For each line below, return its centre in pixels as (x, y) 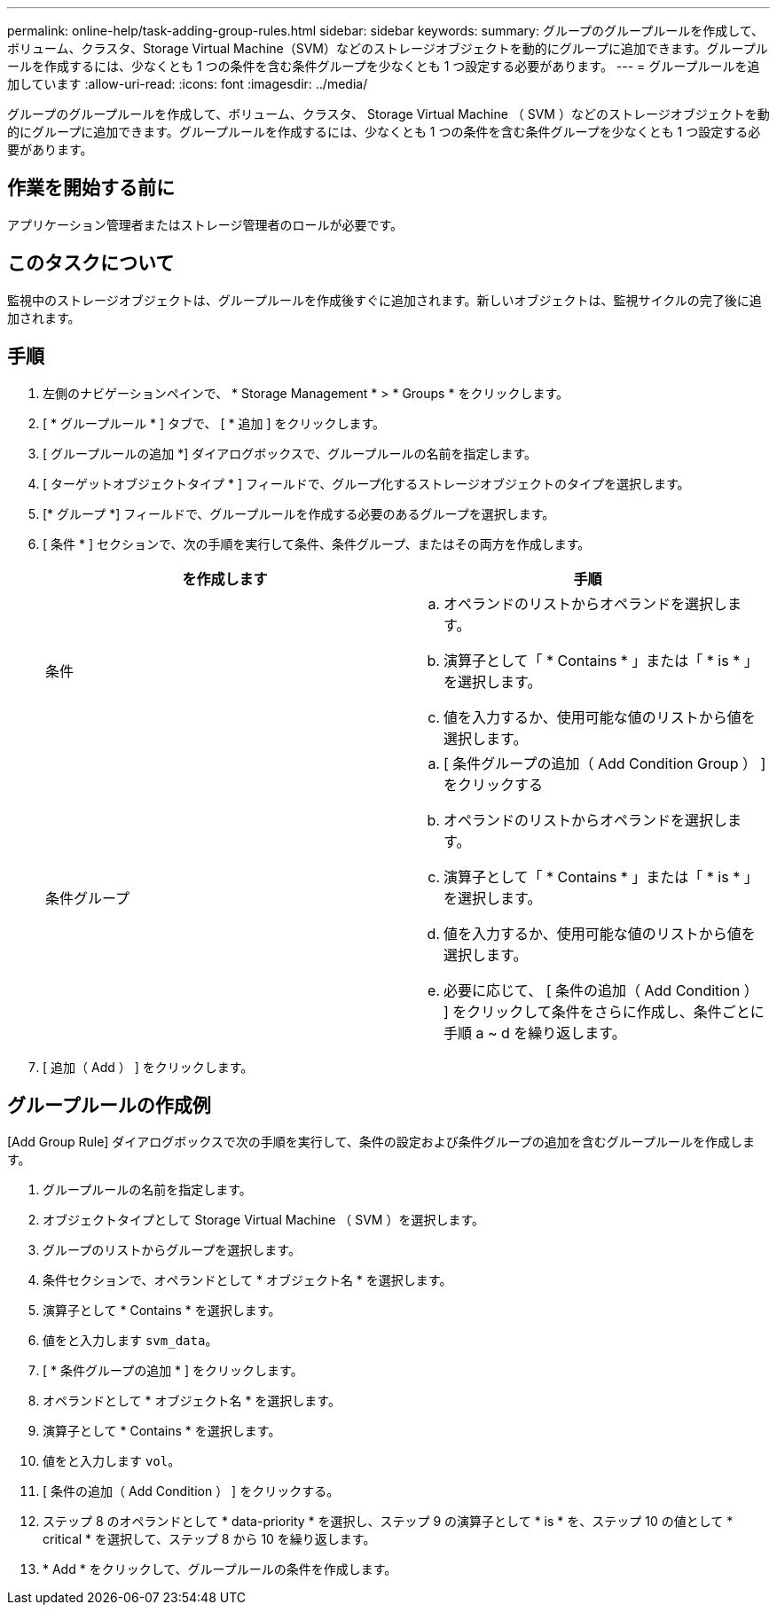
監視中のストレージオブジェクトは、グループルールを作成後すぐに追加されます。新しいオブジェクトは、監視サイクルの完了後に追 (385, 300)
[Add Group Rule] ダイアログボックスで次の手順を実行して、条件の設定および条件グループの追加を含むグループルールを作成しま (381, 1142)
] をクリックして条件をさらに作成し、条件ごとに (604, 1011)
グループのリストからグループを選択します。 (172, 1250)
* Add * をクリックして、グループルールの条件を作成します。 (220, 1569)
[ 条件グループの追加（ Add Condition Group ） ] (605, 763)
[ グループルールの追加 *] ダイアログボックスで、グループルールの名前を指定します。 (290, 453)
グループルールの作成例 (109, 1105)
